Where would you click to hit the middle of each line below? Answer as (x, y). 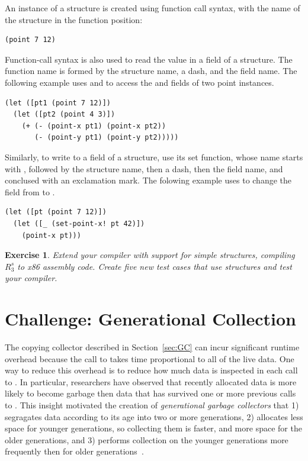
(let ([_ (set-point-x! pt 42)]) (79, 223)
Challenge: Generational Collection (150, 319)
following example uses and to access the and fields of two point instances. (139, 82)
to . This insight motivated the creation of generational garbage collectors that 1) (152, 404)
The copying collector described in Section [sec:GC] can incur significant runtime (152, 347)
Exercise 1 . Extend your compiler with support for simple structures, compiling (150, 255)
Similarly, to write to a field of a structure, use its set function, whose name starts (154, 157)
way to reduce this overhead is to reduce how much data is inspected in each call (151, 370)
